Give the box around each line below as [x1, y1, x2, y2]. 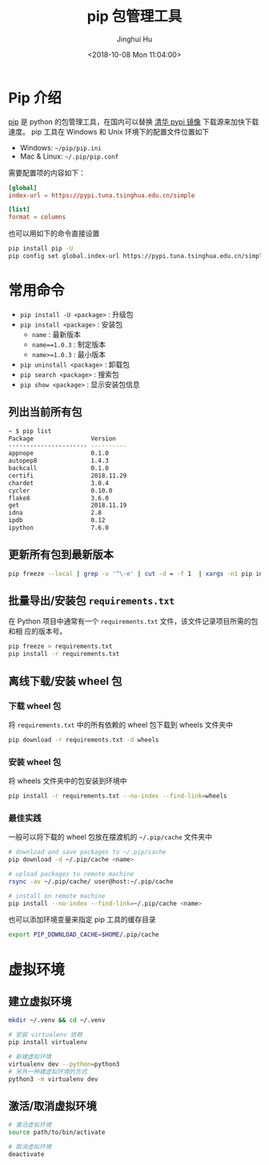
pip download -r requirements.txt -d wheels [8, 736, 159, 744]
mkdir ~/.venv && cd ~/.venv [8, 1016, 106, 1025]
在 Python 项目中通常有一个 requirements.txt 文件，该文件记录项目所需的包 [8, 617, 259, 626]
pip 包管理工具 [86, 7, 183, 26]
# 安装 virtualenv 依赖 [8, 1030, 82, 1039]
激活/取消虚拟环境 [8, 1099, 98, 1113]
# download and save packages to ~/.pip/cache [8, 848, 167, 857]
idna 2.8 [8, 509, 102, 517]
